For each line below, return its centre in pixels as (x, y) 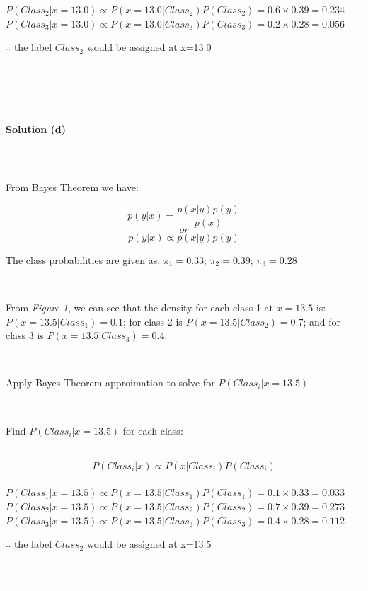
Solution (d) (36, 128)
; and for (322, 321)
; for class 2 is (153, 321)
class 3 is (25, 335)
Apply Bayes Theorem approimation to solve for (110, 383)
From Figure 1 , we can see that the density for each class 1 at (139, 307)
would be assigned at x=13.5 (149, 544)
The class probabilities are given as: (83, 259)
